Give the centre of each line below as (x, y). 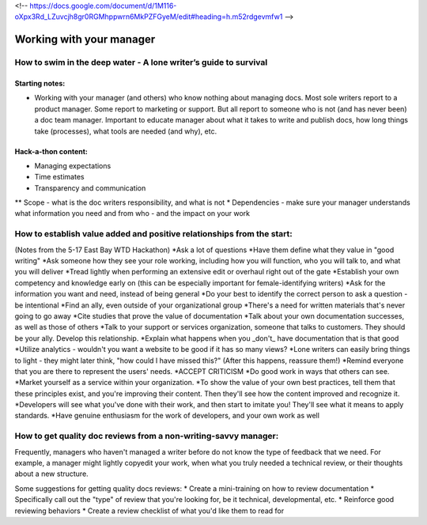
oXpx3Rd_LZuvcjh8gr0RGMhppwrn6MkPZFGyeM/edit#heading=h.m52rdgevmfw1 (149, 17)
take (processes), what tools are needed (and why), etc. (126, 131)
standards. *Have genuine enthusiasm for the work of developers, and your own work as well (167, 416)
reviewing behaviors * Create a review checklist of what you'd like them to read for (149, 511)
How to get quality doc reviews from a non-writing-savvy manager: (147, 436)
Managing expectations (73, 165)
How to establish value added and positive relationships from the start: (153, 234)
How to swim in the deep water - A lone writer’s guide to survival (141, 62)
